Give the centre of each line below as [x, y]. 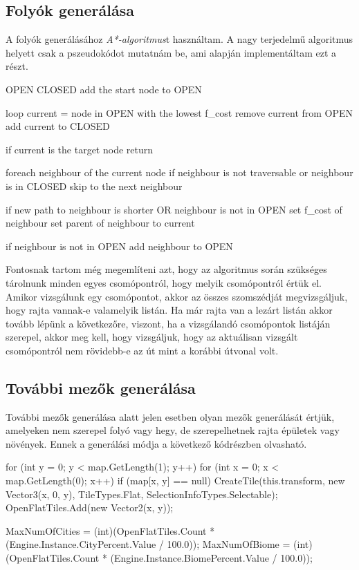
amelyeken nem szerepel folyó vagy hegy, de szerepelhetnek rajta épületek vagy [173, 430]
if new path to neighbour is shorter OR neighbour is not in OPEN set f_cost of [174, 209]
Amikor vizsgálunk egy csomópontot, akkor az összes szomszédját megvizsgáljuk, [177, 296]
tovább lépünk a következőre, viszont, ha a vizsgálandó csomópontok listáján [168, 323]
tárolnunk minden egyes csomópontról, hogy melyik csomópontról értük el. [164, 282]
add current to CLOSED [58, 126]
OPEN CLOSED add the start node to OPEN [104, 89]
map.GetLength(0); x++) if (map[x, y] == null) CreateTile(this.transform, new [175, 481]
